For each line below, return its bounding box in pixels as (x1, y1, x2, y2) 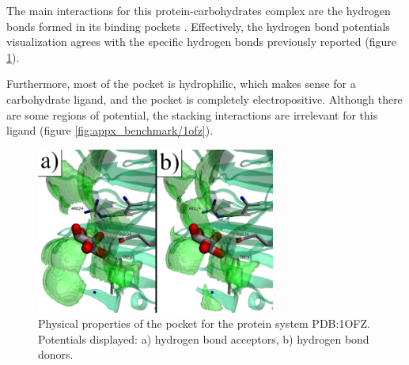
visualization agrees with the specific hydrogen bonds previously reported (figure (6, 33, 396, 50)
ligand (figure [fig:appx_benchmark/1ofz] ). (6, 122, 214, 139)
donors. (38, 346, 74, 363)
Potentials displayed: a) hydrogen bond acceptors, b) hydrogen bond (38, 330, 369, 347)
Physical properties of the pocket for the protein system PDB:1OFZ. (38, 315, 370, 332)
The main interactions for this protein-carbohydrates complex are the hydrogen (6, 2, 391, 18)
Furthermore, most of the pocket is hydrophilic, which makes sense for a (6, 75, 356, 92)
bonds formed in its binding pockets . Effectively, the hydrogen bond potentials (6, 17, 390, 34)
